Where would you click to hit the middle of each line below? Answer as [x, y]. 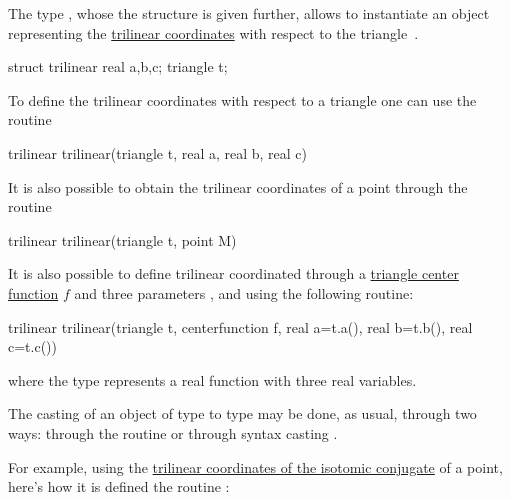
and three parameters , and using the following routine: [244, 292]
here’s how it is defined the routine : [119, 486]
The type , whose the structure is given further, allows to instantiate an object [249, 13]
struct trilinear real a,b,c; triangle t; [118, 66]
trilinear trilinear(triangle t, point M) [122, 239]
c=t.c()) [32, 346]
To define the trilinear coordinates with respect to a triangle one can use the [242, 99]
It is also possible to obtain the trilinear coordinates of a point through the [238, 186]
